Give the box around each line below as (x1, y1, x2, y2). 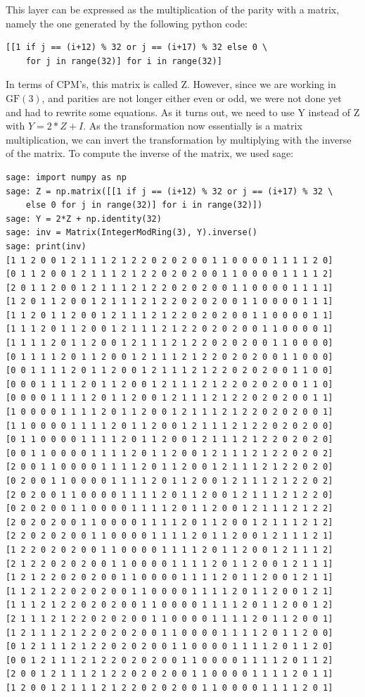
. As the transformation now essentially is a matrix (83, 118, 302, 133)
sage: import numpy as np (6, 172, 127, 182)
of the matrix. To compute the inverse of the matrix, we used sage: (6, 146, 294, 161)
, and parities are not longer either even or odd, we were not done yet (41, 90, 342, 105)
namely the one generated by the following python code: (6, 15, 248, 30)
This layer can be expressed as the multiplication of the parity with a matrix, (6, 2, 340, 16)
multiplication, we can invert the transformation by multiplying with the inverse (6, 132, 352, 146)
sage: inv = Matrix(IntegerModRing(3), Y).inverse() (6, 227, 257, 238)
